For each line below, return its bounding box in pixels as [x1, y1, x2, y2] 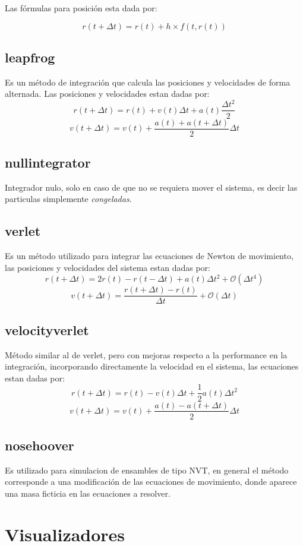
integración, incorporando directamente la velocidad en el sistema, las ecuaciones [5, 360, 299, 373]
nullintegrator [5, 153, 91, 171]
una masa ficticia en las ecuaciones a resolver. [5, 487, 171, 499]
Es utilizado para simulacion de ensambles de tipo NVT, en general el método [5, 463, 289, 476]
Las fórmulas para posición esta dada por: [5, 2, 157, 14]
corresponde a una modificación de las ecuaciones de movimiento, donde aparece [5, 475, 297, 488]
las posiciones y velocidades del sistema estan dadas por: [5, 261, 210, 273]
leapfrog [5, 48, 55, 66]
